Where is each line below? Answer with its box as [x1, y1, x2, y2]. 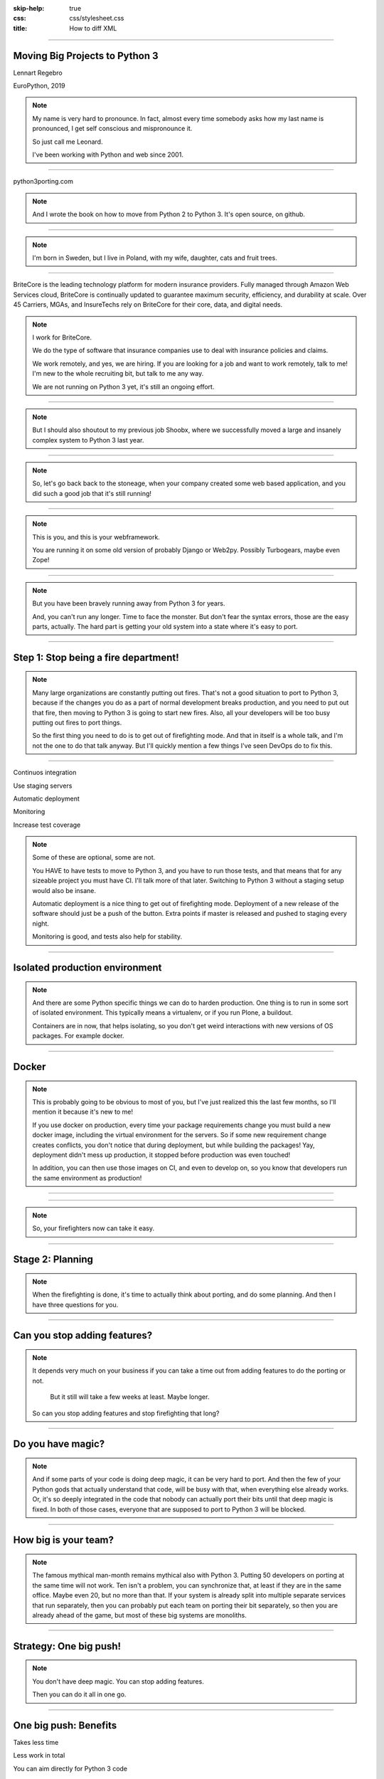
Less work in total [13, 1751, 65, 1760]
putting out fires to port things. [32, 718, 122, 727]
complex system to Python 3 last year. [32, 435, 144, 444]
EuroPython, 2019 [13, 82, 65, 90]
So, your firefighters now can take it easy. [32, 1224, 154, 1232]
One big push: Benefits [13, 1719, 117, 1731]
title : [13, 23, 28, 32]
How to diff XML [69, 23, 117, 32]
